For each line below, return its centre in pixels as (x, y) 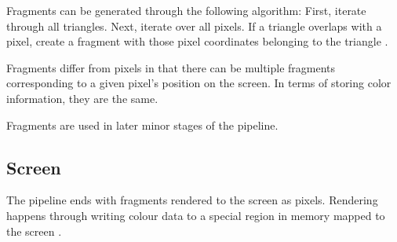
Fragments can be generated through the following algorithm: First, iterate (186, 10)
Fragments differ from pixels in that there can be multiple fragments (171, 67)
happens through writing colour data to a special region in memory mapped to (196, 215)
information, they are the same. (82, 98)
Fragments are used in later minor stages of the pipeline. (142, 125)
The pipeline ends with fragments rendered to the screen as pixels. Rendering (192, 200)
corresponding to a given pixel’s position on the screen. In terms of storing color (199, 83)
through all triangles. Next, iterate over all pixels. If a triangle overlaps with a (194, 26)
